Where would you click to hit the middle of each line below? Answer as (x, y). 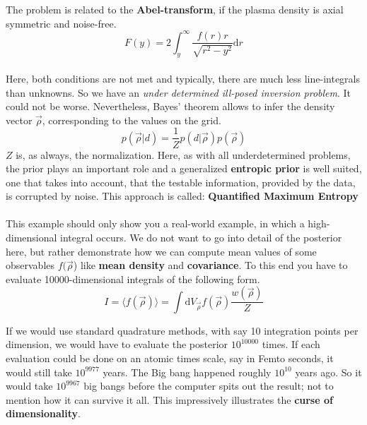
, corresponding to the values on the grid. (132, 120)
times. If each (291, 344)
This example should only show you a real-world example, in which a (155, 223)
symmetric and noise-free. (61, 23)
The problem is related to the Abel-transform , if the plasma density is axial (175, 9)
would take (29, 386)
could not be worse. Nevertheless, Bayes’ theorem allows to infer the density (170, 106)
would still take (39, 372)
